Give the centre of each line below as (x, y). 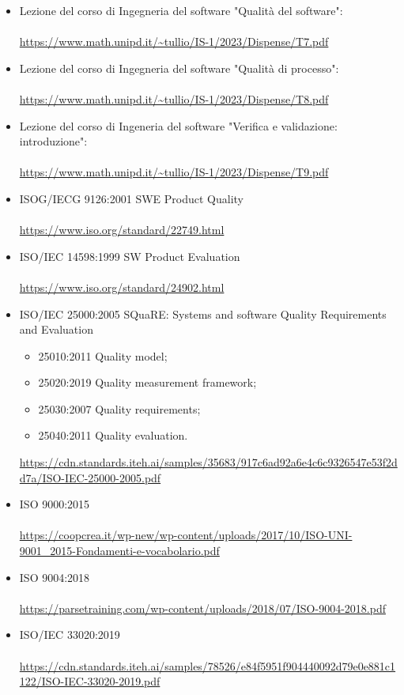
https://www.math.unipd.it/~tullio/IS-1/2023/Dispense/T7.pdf (174, 42)
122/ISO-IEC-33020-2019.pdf (90, 681)
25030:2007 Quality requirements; (119, 408)
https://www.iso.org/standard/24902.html (122, 287)
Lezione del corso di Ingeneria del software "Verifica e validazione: (178, 125)
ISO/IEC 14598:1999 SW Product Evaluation (130, 256)
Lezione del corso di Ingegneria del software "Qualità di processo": (179, 68)
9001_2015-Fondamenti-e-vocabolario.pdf (119, 551)
